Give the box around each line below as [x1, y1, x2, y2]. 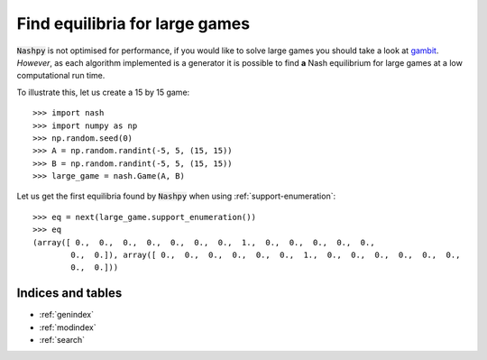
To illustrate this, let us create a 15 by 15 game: [16, 87, 190, 97]
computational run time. [16, 70, 106, 81]
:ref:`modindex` [39, 321, 96, 333]
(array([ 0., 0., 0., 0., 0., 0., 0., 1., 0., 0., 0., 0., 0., [32, 237, 375, 247]
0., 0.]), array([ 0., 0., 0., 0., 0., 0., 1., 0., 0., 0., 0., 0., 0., [70, 250, 461, 261]
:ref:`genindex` [39, 309, 95, 320]
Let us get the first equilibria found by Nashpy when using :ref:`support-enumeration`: [16, 190, 336, 202]
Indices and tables [16, 285, 123, 301]
